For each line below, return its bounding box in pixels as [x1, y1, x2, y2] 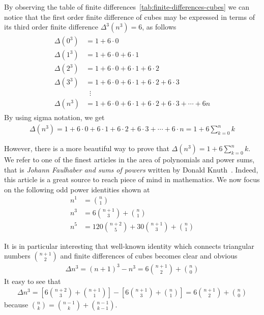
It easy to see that [4, 275, 61, 286]
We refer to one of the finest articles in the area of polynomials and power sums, [4, 154, 255, 165]
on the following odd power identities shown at [4, 184, 150, 194]
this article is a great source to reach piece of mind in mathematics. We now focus [4, 174, 260, 185]
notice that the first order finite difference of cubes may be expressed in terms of [4, 11, 255, 22]
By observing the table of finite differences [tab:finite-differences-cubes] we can [4, 2, 250, 12]
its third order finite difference [4, 21, 98, 32]
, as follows [142, 21, 177, 32]
